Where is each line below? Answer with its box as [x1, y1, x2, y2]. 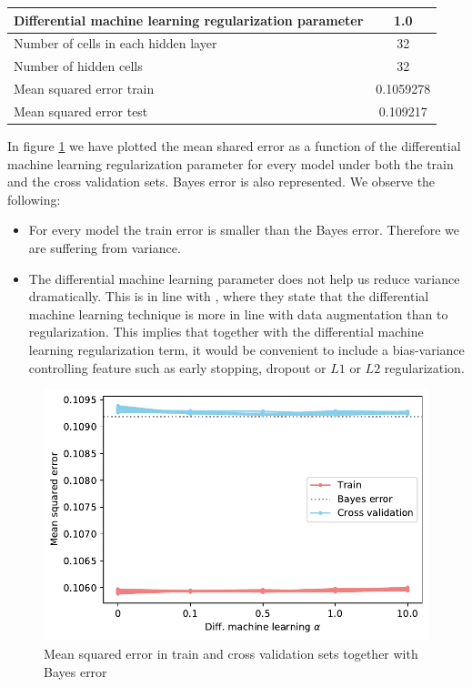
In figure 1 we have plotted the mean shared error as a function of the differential [7, 136, 461, 155]
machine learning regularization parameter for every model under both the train [7, 154, 454, 173]
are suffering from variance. [28, 237, 181, 257]
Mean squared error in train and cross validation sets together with [44, 643, 418, 662]
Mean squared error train [14, 79, 155, 98]
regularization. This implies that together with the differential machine [28, 322, 424, 341]
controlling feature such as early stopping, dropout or [28, 358, 326, 377]
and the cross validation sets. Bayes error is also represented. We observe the [7, 172, 436, 191]
